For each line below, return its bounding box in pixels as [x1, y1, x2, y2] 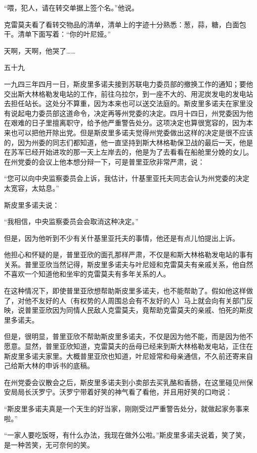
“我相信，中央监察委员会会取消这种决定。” [4, 216, 139, 226]
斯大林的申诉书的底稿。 [17, 360, 94, 371]
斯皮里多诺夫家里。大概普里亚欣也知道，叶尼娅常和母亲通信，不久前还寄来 [4, 350, 246, 361]
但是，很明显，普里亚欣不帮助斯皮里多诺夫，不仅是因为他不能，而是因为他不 [4, 331, 253, 341]
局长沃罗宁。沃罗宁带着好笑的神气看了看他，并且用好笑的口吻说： [17, 387, 232, 397]
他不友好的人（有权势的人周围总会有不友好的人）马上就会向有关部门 [24, 295, 246, 305]
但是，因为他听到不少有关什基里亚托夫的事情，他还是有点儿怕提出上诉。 [4, 232, 239, 243]
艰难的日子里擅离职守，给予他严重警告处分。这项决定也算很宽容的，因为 [10, 117, 246, 128]
